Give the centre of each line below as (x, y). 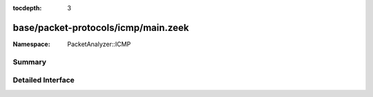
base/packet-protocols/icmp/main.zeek (101, 28)
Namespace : (32, 44)
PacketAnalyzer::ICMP (99, 44)
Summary (30, 62)
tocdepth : (27, 8)
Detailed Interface (44, 80)
